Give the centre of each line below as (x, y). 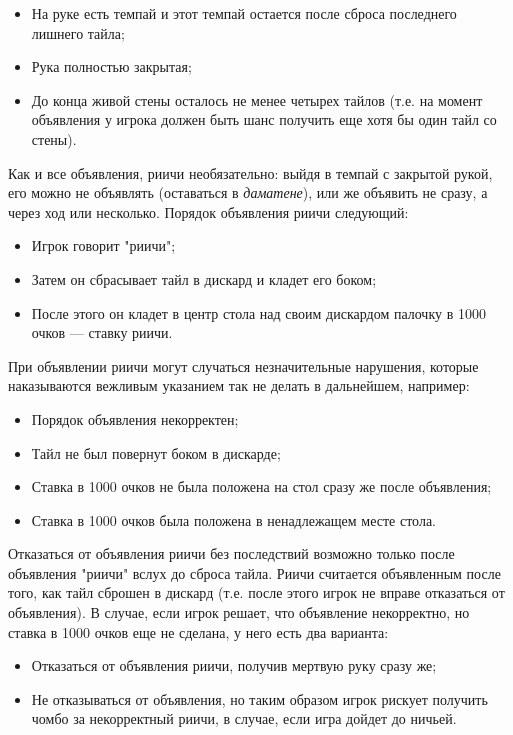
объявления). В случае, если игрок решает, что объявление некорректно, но (239, 612)
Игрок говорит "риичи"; (103, 245)
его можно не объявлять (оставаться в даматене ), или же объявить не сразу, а (248, 192)
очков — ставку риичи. (102, 332)
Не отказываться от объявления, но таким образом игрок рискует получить (259, 698)
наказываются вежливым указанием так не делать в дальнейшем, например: (239, 385)
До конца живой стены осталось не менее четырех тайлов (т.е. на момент (257, 99)
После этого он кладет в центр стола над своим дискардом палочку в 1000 (258, 312)
